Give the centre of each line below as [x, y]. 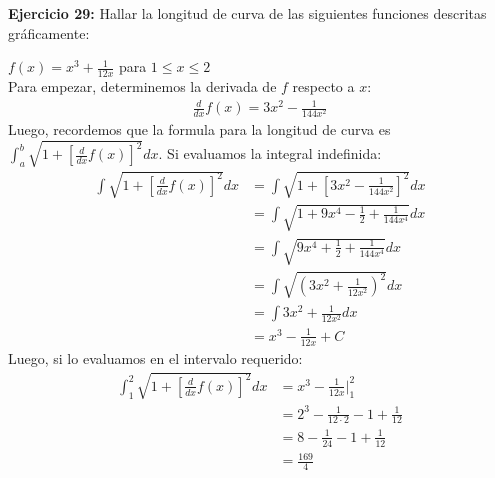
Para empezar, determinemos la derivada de [142, 86]
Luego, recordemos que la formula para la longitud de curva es [199, 129]
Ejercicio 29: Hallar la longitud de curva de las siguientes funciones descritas [247, 13]
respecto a [323, 86]
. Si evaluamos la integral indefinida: [270, 153]
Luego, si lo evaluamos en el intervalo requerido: [155, 357]
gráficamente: [49, 32]
